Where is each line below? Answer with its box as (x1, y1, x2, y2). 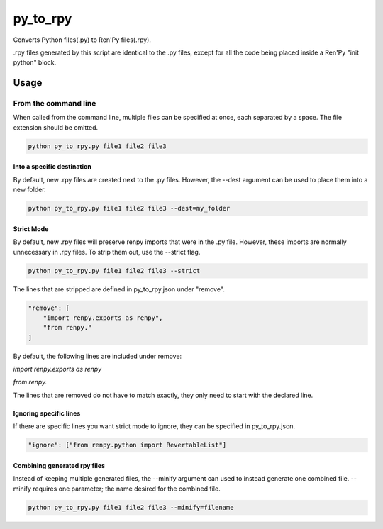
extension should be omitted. (13, 123, 99, 131)
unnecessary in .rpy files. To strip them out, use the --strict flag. (13, 247, 201, 256)
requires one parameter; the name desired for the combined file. (33, 484, 221, 493)
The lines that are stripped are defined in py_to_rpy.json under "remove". (13, 284, 225, 294)
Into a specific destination (13, 162, 92, 171)
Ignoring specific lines (13, 408, 81, 418)
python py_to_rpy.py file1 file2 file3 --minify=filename (28, 503, 234, 511)
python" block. (13, 58, 57, 67)
